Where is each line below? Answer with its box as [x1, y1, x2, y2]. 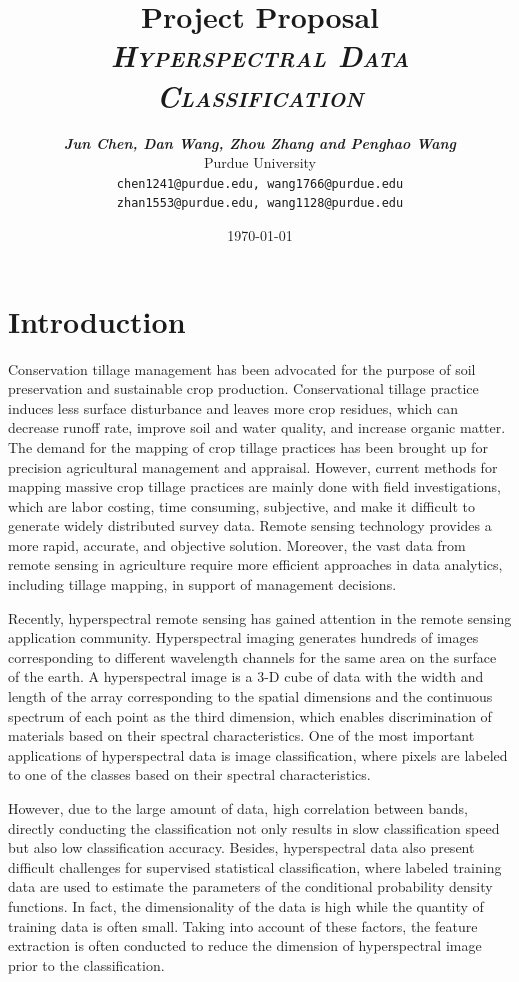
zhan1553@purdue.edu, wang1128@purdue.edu [116, 196, 404, 211]
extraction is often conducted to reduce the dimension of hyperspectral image [8, 935, 482, 956]
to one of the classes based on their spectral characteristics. [8, 764, 371, 785]
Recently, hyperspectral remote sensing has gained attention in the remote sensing [8, 607, 512, 628]
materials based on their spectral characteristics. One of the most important [8, 725, 475, 746]
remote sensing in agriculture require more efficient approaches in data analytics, [8, 554, 503, 575]
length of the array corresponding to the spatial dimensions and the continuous [8, 686, 493, 707]
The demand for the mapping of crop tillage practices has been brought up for [8, 436, 488, 457]
